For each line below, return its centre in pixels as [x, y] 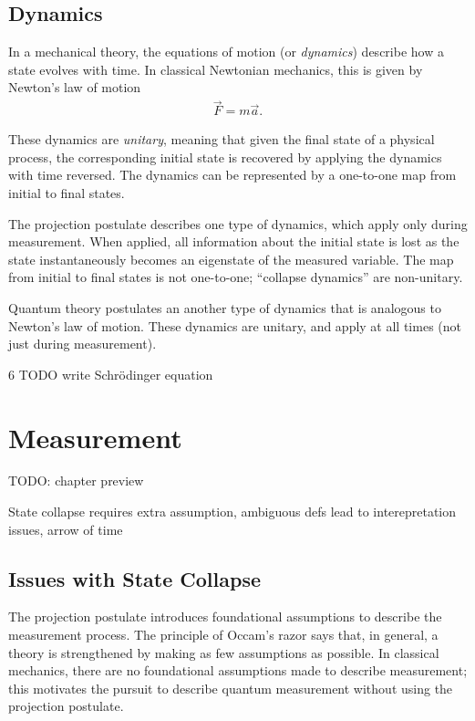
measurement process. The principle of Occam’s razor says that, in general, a [223, 635]
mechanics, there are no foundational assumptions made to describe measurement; [238, 670]
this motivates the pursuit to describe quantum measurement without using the [231, 688]
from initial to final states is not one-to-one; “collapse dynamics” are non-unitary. [236, 277]
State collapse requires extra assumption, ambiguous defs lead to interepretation [232, 512]
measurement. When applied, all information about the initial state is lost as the [234, 241]
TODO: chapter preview [76, 481]
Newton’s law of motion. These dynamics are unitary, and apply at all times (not [235, 325]
